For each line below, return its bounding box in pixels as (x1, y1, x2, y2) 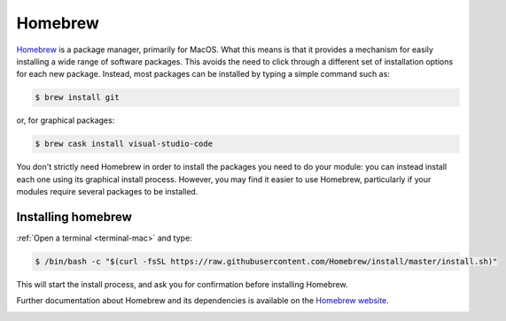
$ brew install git (35, 93, 120, 103)
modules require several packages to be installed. (16, 187, 199, 197)
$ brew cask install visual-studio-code (35, 139, 213, 149)
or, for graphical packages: (16, 115, 115, 126)
